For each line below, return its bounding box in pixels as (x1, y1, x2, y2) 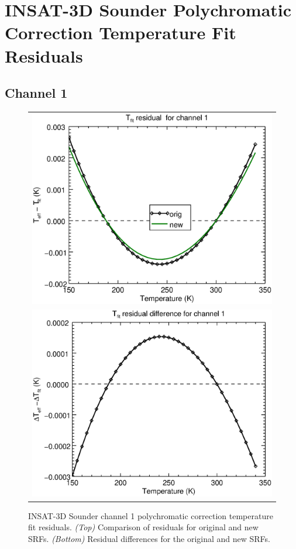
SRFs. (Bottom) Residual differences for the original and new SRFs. (28, 532, 271, 544)
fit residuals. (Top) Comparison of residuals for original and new (28, 521, 259, 533)
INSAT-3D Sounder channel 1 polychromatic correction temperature (28, 509, 273, 521)
